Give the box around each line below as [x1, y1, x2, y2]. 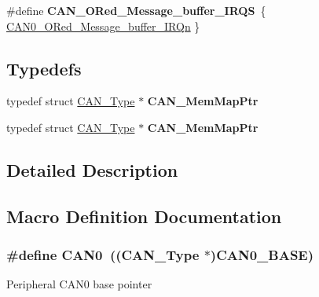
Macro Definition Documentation [6, 203, 282, 228]
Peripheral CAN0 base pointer [6, 276, 152, 292]
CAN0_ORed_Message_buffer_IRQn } [6, 17, 200, 34]
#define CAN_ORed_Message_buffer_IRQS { [6, 2, 266, 18]
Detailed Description [6, 157, 178, 181]
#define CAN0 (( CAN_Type [6, 245, 200, 265]
